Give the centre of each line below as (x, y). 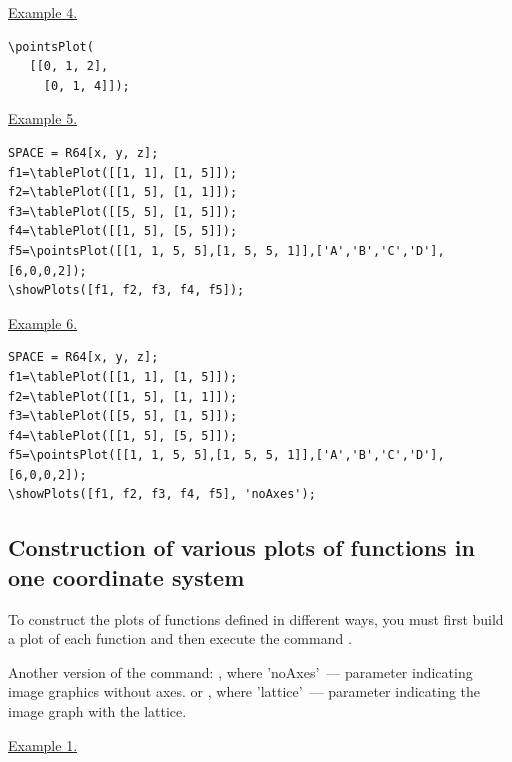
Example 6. (43, 322)
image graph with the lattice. (97, 711)
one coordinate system (126, 576)
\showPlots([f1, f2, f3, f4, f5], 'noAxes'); (162, 494)
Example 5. (43, 118)
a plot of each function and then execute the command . (180, 638)
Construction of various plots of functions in (241, 547)
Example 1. (43, 744)
